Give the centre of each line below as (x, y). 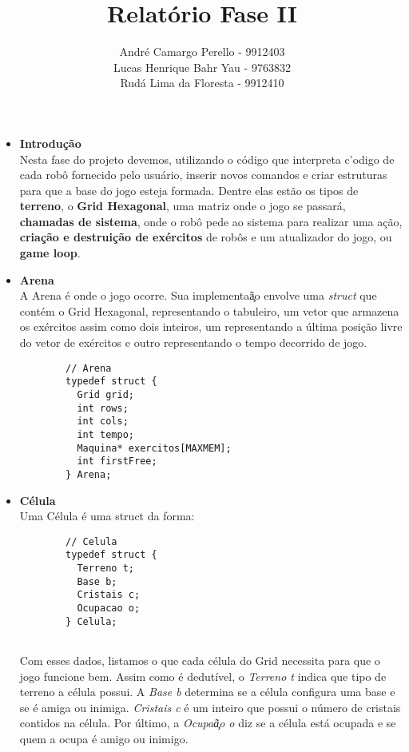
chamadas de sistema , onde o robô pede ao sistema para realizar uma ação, (211, 221)
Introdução (50, 143)
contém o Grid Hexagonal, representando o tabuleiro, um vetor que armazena (209, 310)
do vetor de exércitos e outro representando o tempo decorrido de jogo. (193, 342)
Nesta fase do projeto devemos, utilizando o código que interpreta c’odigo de (207, 159)
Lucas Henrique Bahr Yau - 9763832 (202, 67)
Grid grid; (105, 394)
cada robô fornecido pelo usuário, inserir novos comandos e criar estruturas (203, 175)
